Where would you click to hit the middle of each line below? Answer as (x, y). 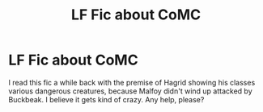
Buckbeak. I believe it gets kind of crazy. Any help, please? (106, 99)
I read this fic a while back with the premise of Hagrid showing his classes (132, 82)
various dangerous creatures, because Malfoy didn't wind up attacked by (130, 91)
